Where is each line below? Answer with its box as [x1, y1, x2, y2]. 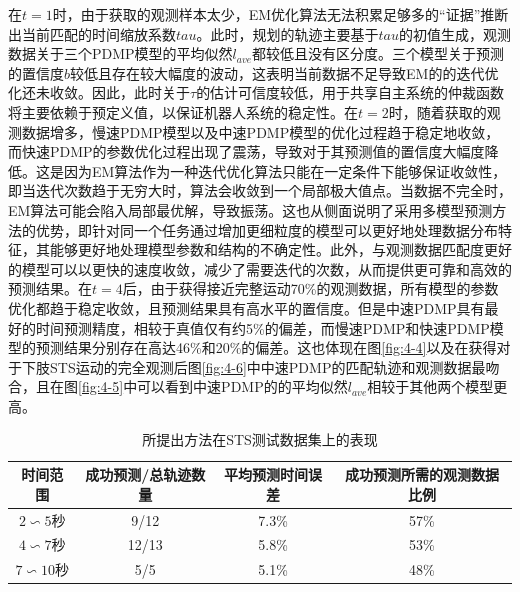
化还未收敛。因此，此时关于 [8, 82, 190, 103]
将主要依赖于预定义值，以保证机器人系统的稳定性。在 [8, 101, 358, 122]
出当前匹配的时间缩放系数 [8, 23, 176, 44]
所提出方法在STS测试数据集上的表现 [142, 429, 378, 450]
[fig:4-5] [78, 376, 124, 397]
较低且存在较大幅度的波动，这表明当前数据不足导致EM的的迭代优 [70, 62, 499, 83]
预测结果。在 [8, 278, 92, 299]
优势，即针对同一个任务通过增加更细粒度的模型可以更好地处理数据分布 [35, 219, 498, 240]
